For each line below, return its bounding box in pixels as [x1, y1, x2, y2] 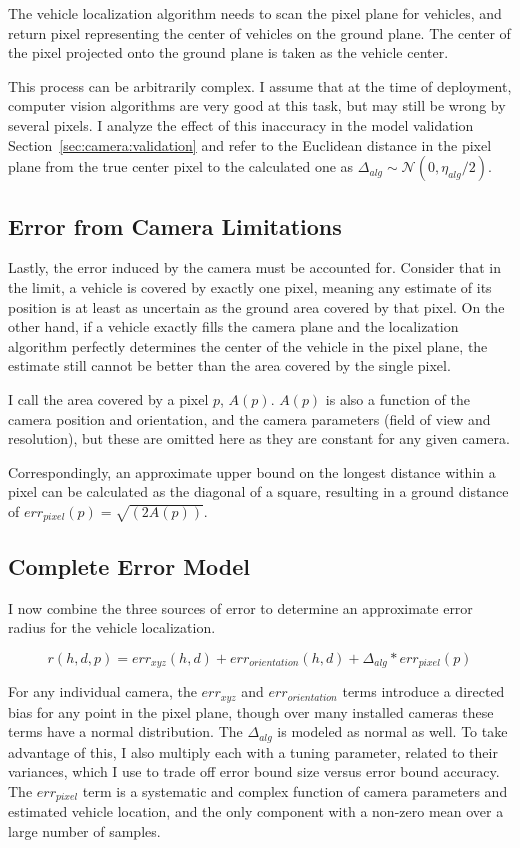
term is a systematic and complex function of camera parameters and [82, 780, 508, 801]
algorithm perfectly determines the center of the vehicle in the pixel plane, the [8, 335, 488, 356]
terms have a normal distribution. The [8, 721, 243, 742]
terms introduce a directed [342, 681, 505, 702]
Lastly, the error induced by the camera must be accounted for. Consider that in [8, 257, 501, 278]
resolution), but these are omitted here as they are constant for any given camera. [8, 428, 510, 449]
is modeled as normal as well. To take [277, 721, 508, 742]
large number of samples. [8, 820, 161, 841]
